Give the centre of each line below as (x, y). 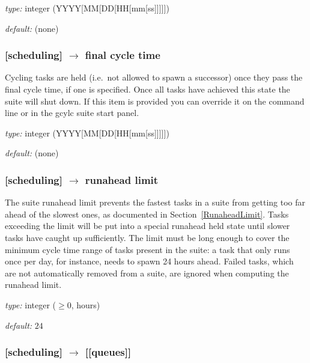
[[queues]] (108, 352)
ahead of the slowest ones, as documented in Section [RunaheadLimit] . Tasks (147, 214)
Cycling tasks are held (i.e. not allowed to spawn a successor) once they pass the (154, 77)
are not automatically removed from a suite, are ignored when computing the (147, 273)
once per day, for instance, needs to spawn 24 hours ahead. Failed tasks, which (149, 261)
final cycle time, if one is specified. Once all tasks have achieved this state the (147, 89)
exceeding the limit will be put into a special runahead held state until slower (147, 226)
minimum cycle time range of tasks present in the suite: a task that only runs (147, 249)
